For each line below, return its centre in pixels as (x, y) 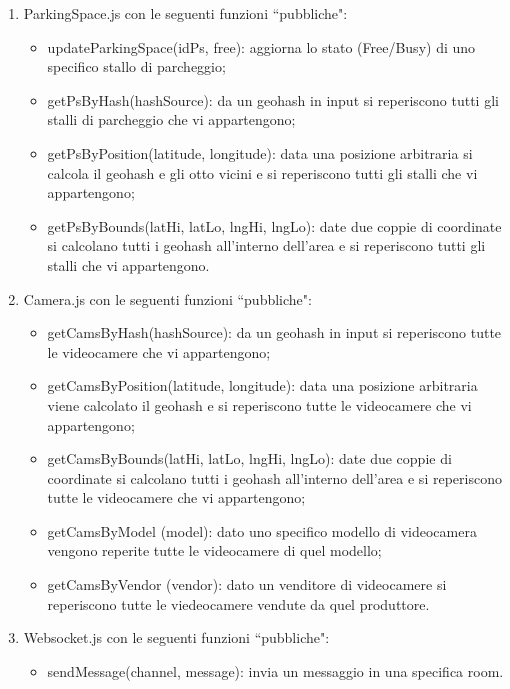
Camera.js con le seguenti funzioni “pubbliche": (167, 298)
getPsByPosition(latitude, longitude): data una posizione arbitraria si (260, 152)
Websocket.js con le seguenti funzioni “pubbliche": (176, 637)
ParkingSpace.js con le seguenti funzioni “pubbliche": (185, 13)
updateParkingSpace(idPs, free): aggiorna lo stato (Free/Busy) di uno (261, 46)
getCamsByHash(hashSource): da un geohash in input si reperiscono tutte (274, 332)
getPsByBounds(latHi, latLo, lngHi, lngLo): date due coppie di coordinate (274, 225)
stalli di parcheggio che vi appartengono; (171, 119)
